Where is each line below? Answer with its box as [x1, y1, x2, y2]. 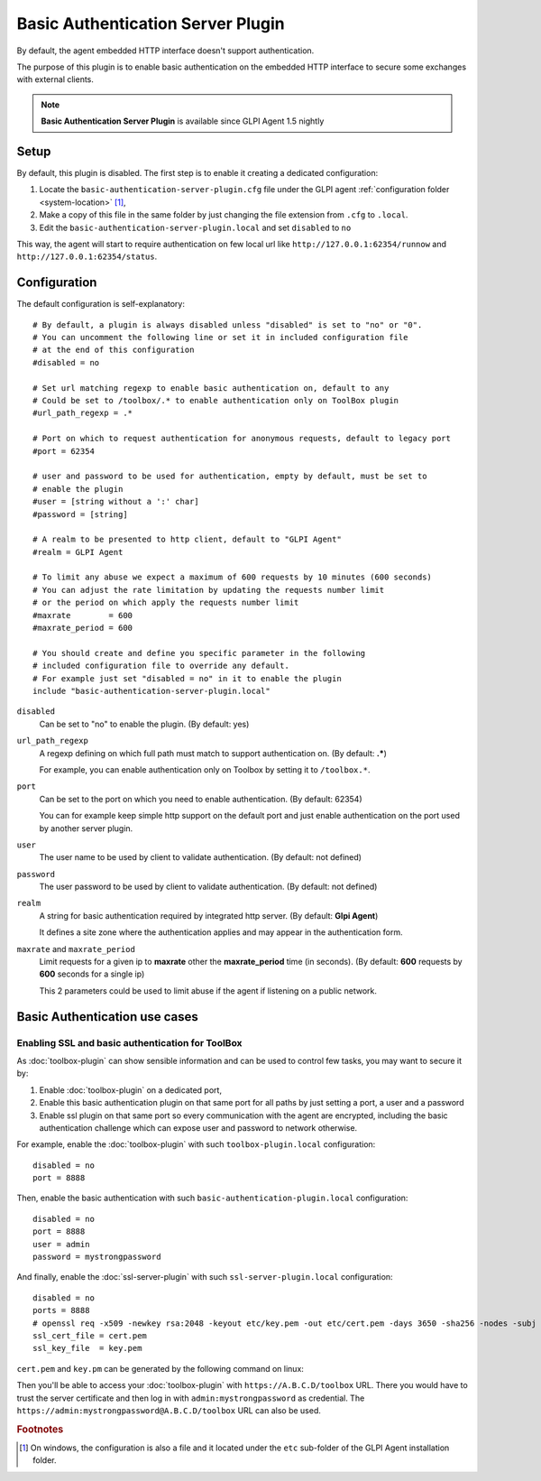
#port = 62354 [32, 446, 95, 456]
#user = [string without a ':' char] [32, 496, 200, 507]
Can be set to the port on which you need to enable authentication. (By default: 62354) [39, 793, 362, 804]
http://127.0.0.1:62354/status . [16, 251, 158, 262]
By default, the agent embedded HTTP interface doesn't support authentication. [16, 45, 315, 56]
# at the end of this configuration [32, 345, 195, 356]
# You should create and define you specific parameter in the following [32, 648, 366, 658]
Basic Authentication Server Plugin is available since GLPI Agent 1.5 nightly [41, 116, 325, 126]
